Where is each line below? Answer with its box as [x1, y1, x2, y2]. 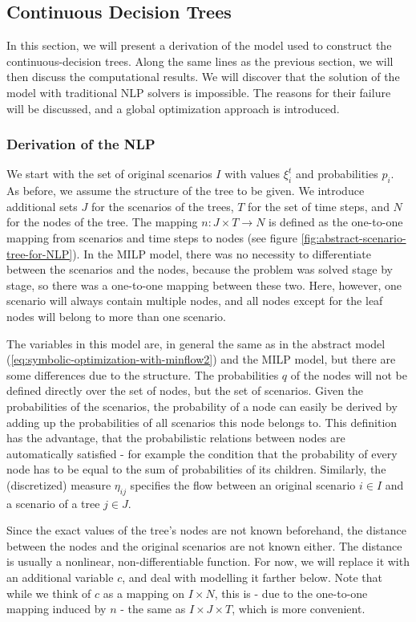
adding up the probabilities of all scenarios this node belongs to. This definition [6, 413, 398, 430]
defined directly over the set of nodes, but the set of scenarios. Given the [6, 382, 364, 399]
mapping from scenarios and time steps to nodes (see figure [6, 229, 297, 246]
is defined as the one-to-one [269, 213, 403, 230]
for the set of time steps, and [248, 197, 390, 214]
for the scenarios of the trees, [91, 197, 234, 214]
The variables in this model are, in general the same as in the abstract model [6, 335, 386, 352]
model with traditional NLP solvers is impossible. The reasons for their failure [6, 83, 391, 100]
